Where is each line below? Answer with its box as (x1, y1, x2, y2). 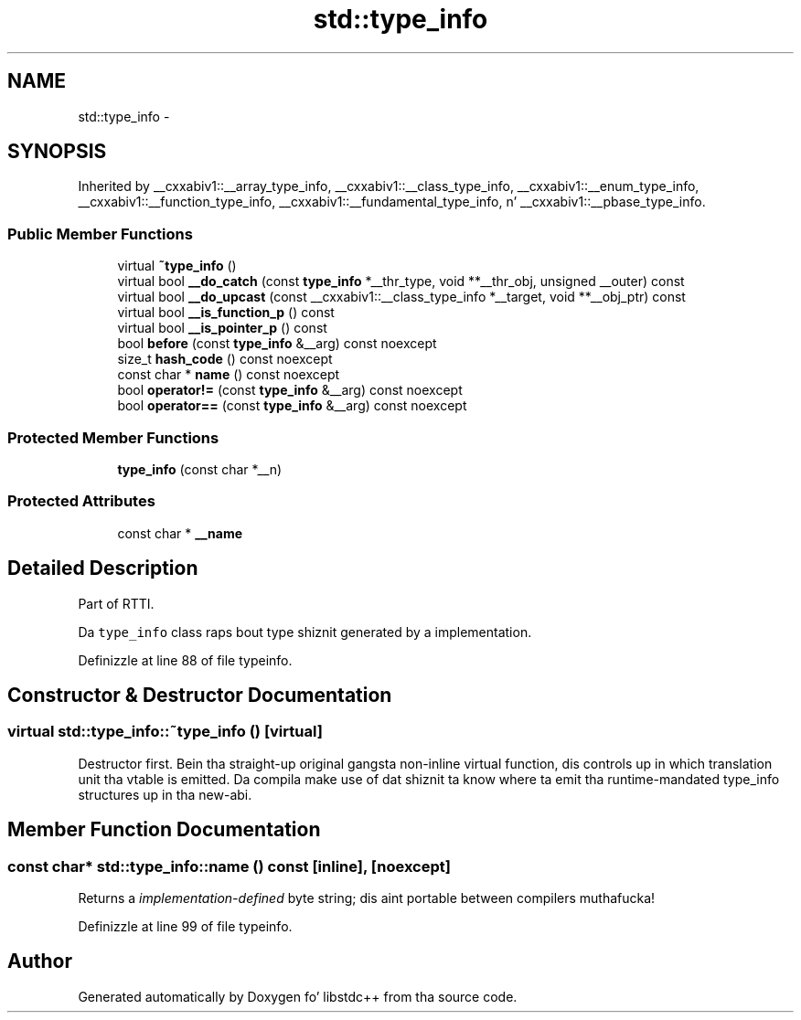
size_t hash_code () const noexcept (117, 351, 333, 367)
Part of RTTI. (78, 595, 155, 611)
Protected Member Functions (7, 428, 219, 447)
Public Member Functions (7, 224, 193, 243)
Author (7, 950, 72, 973)
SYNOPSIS (7, 140, 107, 164)
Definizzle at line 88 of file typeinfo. (78, 652, 293, 668)
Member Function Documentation (7, 818, 321, 842)
